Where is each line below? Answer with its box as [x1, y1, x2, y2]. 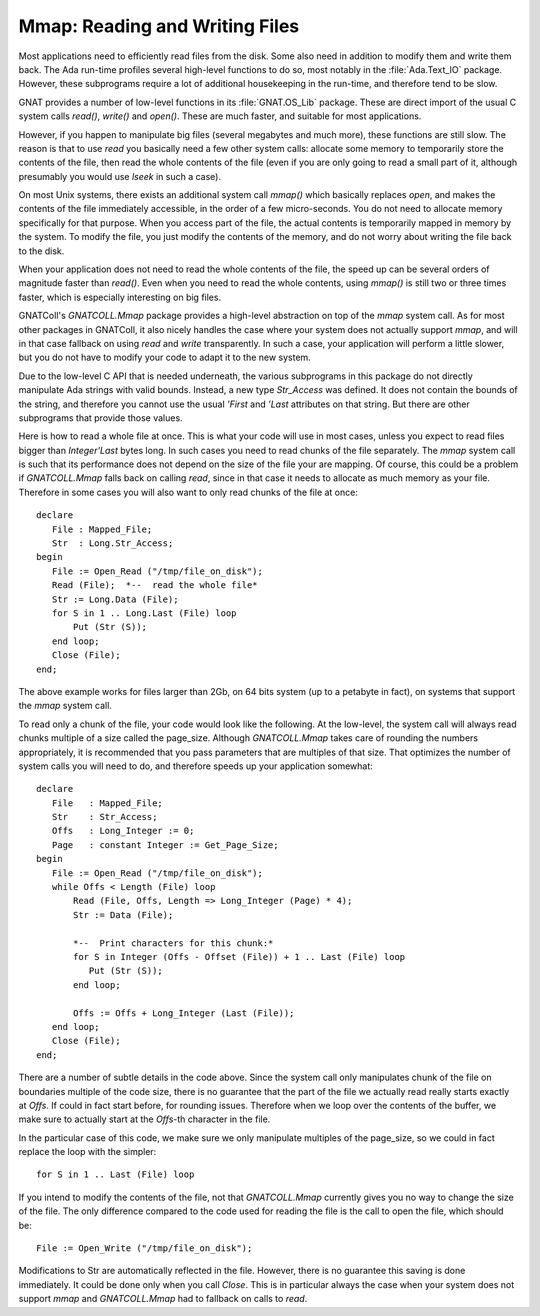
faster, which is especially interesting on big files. [18, 291, 222, 303]
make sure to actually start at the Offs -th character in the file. [18, 1113, 271, 1125]
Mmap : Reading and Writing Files [18, 15, 300, 37]
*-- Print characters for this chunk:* [73, 937, 274, 949]
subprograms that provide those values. [18, 411, 184, 424]
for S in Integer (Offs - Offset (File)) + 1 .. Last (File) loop [73, 951, 406, 962]
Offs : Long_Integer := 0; [51, 825, 195, 837]
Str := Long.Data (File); [51, 593, 179, 605]
